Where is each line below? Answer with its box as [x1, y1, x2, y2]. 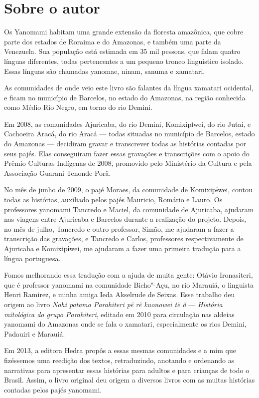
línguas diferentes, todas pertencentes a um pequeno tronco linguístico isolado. [4, 55, 244, 66]
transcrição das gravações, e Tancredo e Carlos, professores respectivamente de [4, 233, 244, 244]
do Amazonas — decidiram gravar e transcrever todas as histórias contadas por [4, 138, 247, 149]
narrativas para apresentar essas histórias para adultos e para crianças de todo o [4, 365, 250, 375]
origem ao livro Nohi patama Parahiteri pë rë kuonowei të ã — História [4, 299, 223, 309]
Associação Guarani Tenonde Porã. [4, 167, 111, 178]
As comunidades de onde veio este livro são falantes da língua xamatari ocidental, [4, 82, 254, 93]
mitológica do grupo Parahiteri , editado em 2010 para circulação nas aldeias [4, 309, 235, 319]
